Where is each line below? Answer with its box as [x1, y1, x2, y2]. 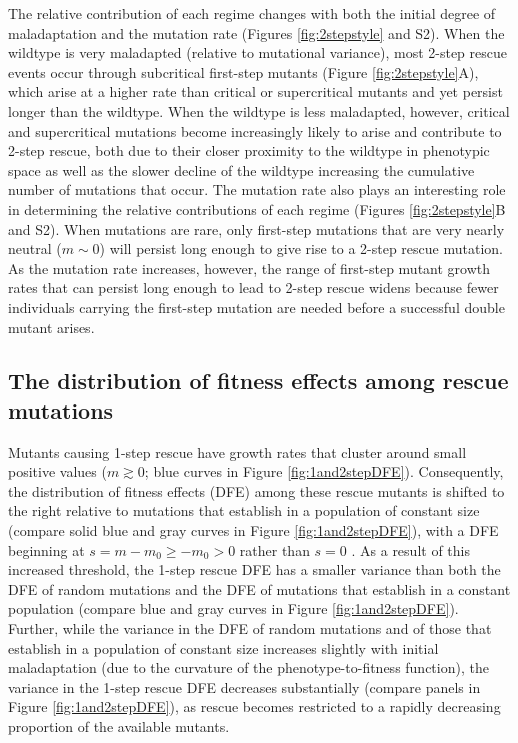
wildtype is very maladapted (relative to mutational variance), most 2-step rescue [8, 42, 507, 63]
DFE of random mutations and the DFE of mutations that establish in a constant [8, 578, 511, 599]
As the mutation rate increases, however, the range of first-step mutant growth [8, 257, 491, 278]
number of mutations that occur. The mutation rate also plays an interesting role [8, 179, 506, 200]
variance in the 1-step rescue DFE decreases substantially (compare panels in [8, 676, 481, 697]
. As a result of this [351, 539, 470, 560]
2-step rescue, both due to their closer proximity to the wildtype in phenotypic [8, 140, 490, 161]
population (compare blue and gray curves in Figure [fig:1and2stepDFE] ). [8, 598, 459, 619]
